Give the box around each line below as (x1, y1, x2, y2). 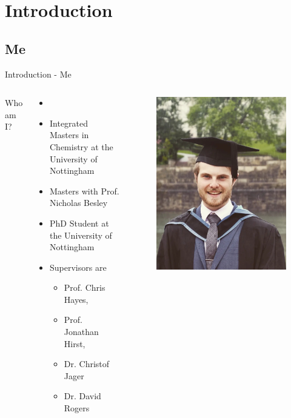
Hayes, (64, 293, 89, 305)
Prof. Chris (64, 281, 105, 294)
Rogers (64, 402, 90, 414)
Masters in (49, 128, 89, 141)
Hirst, (64, 337, 85, 350)
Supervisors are (49, 260, 107, 273)
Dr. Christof (64, 357, 110, 370)
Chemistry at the (49, 140, 113, 153)
